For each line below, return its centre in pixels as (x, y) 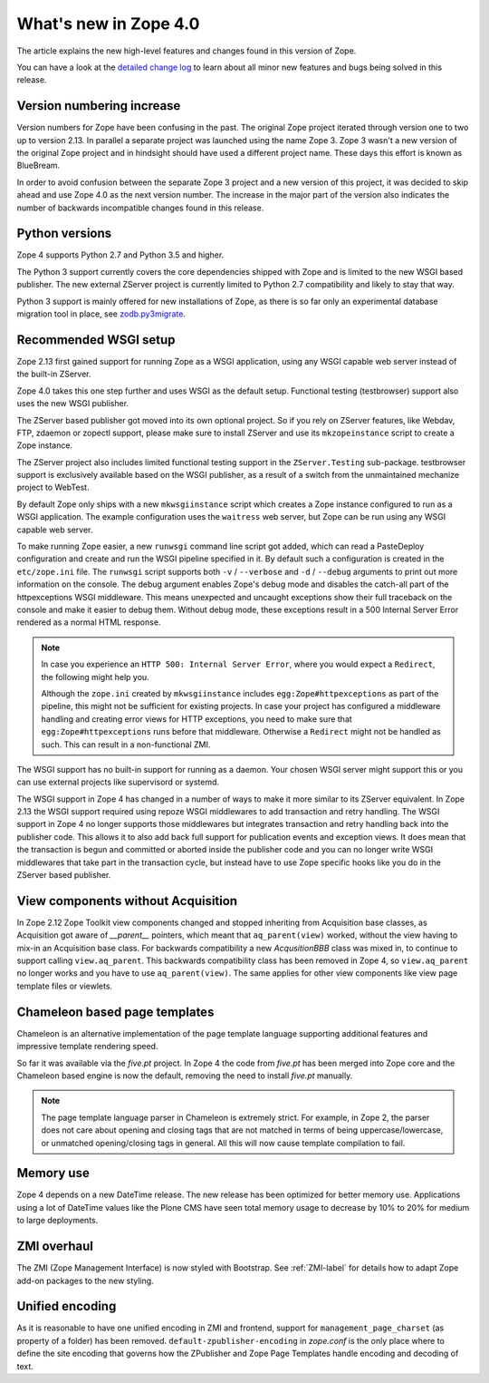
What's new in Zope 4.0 (108, 24)
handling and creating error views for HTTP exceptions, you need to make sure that (197, 719)
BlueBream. (38, 166)
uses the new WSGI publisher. (73, 404)
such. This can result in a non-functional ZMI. (126, 745)
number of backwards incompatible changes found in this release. (140, 208)
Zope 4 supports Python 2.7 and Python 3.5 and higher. (120, 255)
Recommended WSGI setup (96, 340)
